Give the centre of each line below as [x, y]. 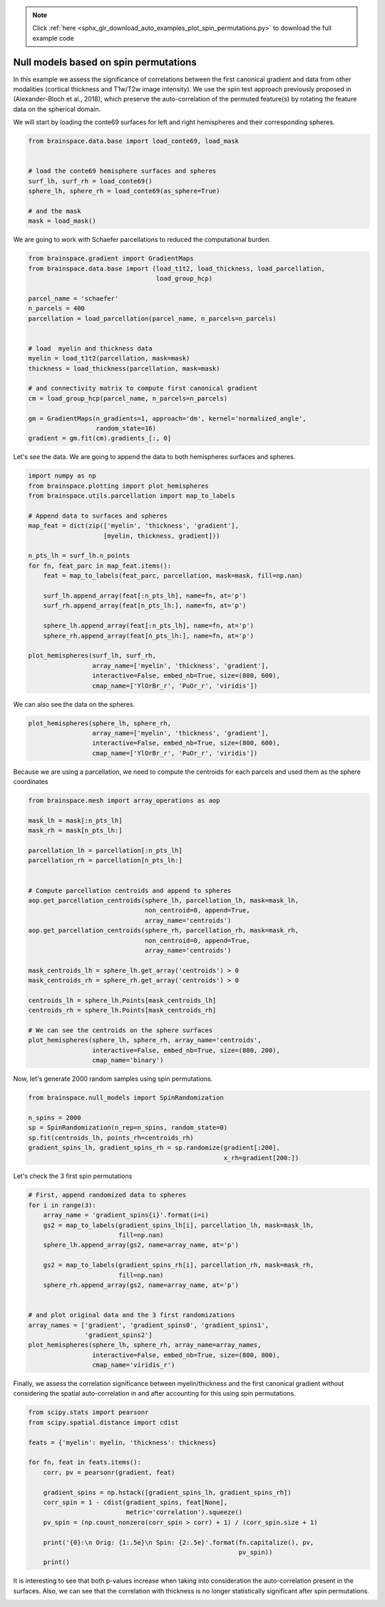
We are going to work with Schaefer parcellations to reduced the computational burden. [142, 240]
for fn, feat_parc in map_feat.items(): [99, 565]
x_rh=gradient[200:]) [261, 1158]
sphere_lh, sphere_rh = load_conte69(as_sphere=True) [124, 191]
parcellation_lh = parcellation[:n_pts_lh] [106, 850]
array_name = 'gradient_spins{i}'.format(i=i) [126, 1215]
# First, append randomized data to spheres [107, 1195]
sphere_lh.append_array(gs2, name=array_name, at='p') [141, 1245]
